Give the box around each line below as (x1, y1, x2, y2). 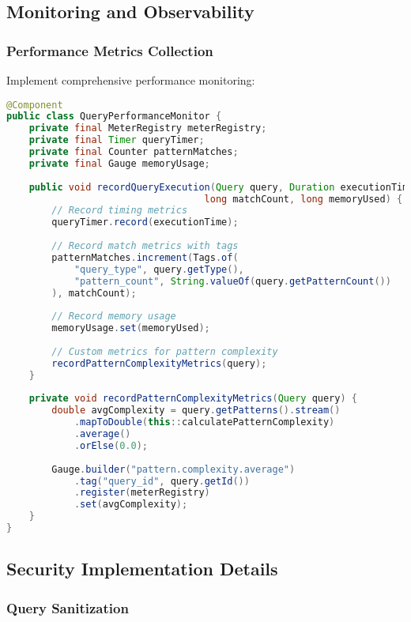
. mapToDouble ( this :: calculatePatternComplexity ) (74, 417, 335, 428)
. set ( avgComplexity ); (74, 499, 188, 511)
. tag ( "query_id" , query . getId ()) (74, 475, 250, 487)
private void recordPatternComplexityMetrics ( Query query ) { (28, 393, 357, 405)
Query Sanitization (6, 597, 129, 617)
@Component (6, 99, 63, 111)
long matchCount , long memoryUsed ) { (204, 193, 403, 205)
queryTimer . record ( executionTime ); (51, 217, 239, 228)
